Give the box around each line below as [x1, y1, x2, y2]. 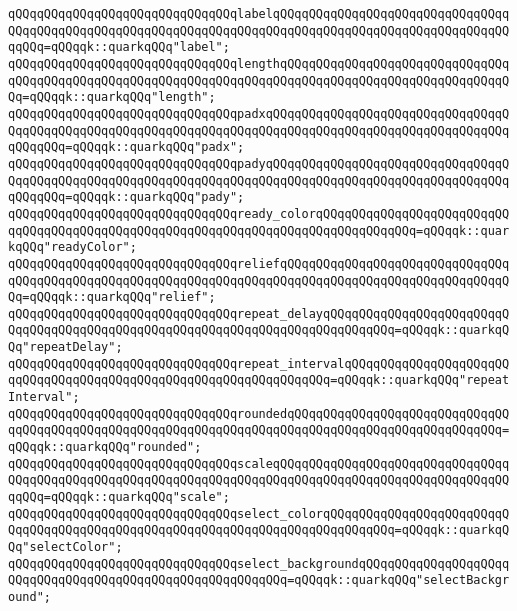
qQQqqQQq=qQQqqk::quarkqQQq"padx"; [8, 140, 245, 155]
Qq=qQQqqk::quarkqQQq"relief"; [8, 290, 216, 305]
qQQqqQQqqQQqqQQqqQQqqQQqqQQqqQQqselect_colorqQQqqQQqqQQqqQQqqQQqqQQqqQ [8, 506, 510, 521]
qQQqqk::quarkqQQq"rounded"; [8, 440, 202, 455]
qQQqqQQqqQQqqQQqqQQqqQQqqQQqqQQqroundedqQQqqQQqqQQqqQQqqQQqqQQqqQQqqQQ [8, 406, 510, 421]
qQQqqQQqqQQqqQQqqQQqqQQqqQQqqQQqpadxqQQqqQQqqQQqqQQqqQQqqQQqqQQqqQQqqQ [8, 106, 510, 121]
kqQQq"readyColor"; [8, 240, 137, 255]
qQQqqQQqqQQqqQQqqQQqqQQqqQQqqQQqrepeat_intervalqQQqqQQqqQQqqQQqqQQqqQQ [8, 356, 510, 371]
